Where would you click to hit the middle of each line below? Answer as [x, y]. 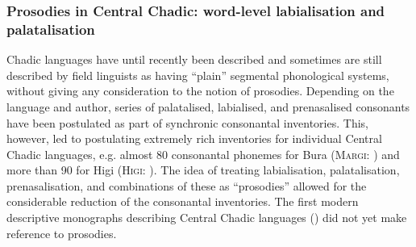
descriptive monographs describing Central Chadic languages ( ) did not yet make [207, 218]
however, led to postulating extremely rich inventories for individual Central [194, 138]
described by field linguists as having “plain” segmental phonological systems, [198, 75]
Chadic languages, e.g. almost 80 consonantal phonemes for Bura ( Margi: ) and [203, 154]
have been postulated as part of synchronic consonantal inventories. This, [187, 122]
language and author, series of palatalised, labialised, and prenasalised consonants [208, 106]
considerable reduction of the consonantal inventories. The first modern [183, 201]
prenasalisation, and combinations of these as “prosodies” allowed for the [187, 185]
